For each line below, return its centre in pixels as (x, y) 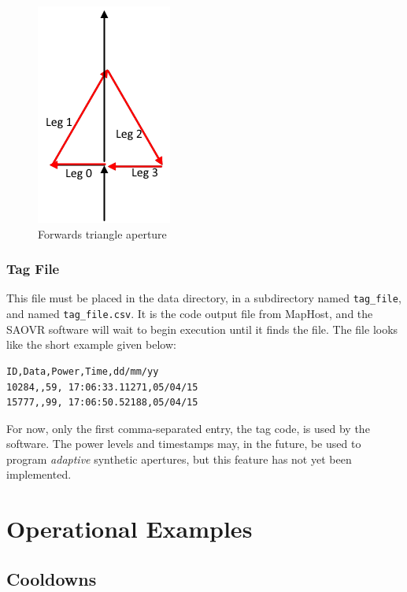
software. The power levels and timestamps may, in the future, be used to (184, 444)
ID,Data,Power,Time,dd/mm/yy (83, 371)
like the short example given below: (91, 344)
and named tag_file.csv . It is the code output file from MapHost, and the (190, 314)
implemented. (39, 474)
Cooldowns (52, 578)
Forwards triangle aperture (102, 233)
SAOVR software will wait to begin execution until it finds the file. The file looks (202, 329)
